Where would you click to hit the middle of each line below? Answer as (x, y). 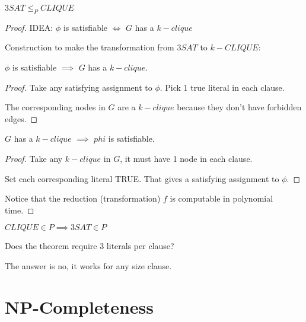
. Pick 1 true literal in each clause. (222, 87)
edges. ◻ (21, 118)
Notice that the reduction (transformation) (83, 198)
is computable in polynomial (221, 198)
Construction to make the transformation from (90, 47)
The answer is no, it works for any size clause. (88, 265)
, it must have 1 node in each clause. (186, 158)
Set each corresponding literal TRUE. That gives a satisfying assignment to (142, 178)
